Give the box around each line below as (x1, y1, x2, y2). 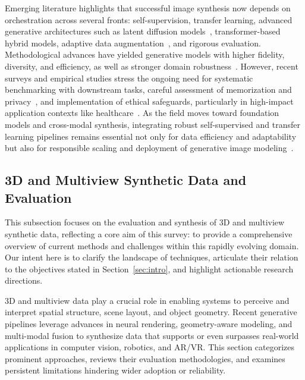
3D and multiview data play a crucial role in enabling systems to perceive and (5, 294, 290, 306)
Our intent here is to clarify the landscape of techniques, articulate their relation (5, 251, 298, 263)
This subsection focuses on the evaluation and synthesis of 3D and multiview (5, 216, 285, 228)
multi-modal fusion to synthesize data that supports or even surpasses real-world (5, 329, 299, 341)
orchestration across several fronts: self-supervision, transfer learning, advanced (5, 13, 293, 26)
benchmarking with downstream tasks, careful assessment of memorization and (5, 83, 292, 96)
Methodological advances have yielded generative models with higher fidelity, (5, 48, 285, 61)
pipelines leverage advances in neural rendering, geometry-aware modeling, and (5, 318, 293, 330)
